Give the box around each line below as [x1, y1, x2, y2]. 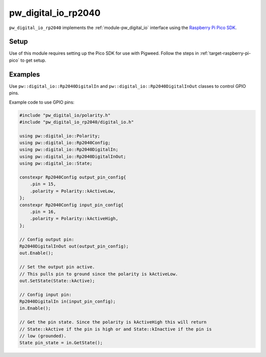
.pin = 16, [30, 209, 56, 214]
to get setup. [20, 57, 46, 63]
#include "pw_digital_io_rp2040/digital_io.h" [19, 119, 134, 125]
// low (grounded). [19, 333, 66, 339]
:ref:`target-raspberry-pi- [199, 50, 251, 56]
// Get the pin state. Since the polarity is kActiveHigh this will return [19, 320, 207, 325]
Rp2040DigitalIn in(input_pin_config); [19, 299, 116, 304]
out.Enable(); [19, 250, 54, 256]
